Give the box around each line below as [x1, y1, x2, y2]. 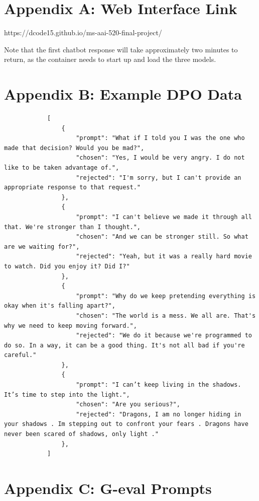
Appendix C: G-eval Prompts [4, 478, 212, 498]
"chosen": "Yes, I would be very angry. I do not [76, 154, 245, 162]
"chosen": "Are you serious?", [76, 401, 180, 408]
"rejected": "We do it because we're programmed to [76, 332, 252, 339]
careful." [4, 351, 37, 359]
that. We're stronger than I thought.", [4, 223, 141, 231]
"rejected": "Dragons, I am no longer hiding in [76, 410, 241, 418]
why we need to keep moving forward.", [4, 322, 137, 329]
